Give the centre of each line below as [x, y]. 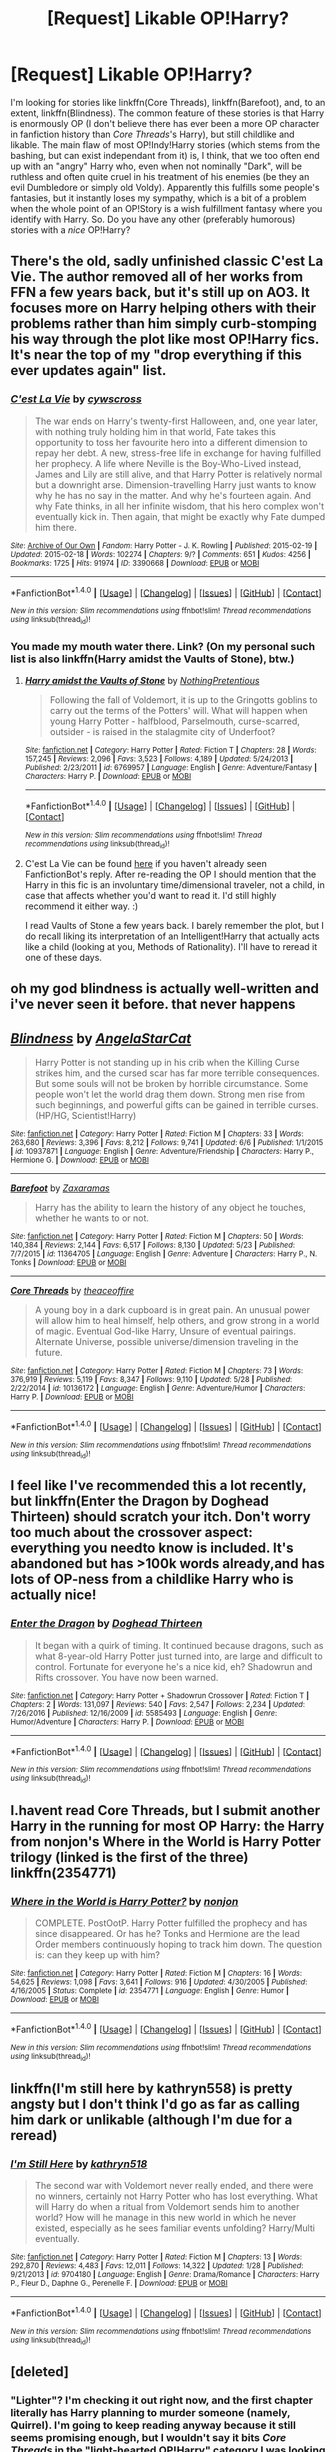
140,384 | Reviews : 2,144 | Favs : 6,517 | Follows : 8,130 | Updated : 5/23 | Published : [153, 1245]
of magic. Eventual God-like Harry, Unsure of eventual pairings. [165, 1331]
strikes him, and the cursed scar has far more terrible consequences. [177, 1073]
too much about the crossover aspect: [131, 1532]
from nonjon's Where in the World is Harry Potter [166, 1842]
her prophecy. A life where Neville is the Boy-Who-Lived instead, [168, 463]
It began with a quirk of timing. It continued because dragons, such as [179, 1645]
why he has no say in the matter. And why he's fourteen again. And [173, 495]
